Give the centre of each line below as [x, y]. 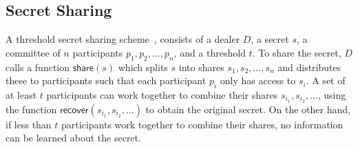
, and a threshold [210, 52]
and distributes [309, 67]
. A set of [326, 80]
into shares [201, 67]
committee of [33, 52]
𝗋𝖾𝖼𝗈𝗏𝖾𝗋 [74, 110]
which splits [143, 67]
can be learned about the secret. [73, 138]
